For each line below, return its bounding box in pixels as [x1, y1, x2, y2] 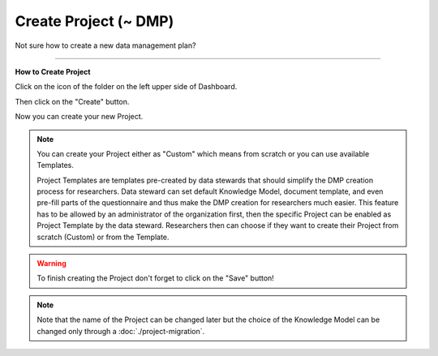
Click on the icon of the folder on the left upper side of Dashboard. [15, 82, 238, 92]
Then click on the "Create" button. [15, 97, 130, 106]
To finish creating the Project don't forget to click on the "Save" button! [36, 273, 275, 283]
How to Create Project [15, 66, 91, 76]
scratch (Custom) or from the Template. [36, 232, 170, 242]
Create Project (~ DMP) [15, 12, 174, 30]
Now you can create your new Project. [15, 112, 144, 122]
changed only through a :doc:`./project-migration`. [36, 326, 205, 336]
